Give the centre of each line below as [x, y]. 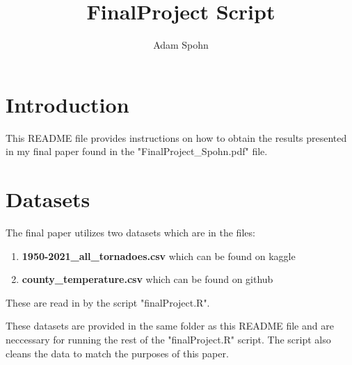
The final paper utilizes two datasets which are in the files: [130, 232]
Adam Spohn [181, 45]
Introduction [67, 104]
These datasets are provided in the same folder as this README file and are [170, 326]
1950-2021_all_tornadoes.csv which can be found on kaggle [159, 255]
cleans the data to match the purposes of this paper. [117, 353]
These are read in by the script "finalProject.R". [108, 302]
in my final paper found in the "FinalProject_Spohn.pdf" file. [137, 151]
